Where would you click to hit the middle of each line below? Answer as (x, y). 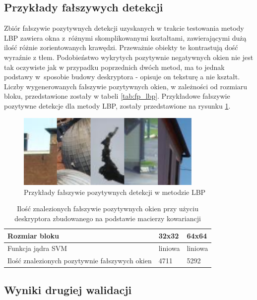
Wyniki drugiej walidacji (68, 289)
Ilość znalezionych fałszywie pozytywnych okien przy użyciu (108, 209)
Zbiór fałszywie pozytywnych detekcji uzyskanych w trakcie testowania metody (124, 28)
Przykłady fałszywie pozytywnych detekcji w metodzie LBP (115, 192)
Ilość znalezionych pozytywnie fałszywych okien (80, 261)
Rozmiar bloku (33, 235)
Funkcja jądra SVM (37, 248)
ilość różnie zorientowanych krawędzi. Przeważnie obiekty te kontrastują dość (121, 47)
